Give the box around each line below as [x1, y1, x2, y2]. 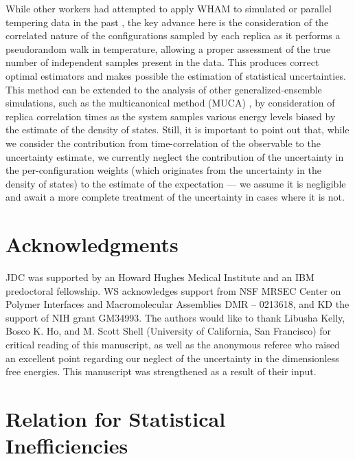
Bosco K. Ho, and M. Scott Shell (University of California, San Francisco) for [5, 324, 332, 338]
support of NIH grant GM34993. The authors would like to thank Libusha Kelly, [5, 310, 345, 324]
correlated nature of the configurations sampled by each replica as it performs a [5, 28, 341, 43]
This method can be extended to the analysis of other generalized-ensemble [5, 82, 322, 96]
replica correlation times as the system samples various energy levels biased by [5, 109, 336, 123]
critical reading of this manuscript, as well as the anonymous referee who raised [5, 337, 340, 351]
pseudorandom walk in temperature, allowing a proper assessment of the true [5, 41, 331, 56]
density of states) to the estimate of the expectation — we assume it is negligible [5, 176, 346, 190]
